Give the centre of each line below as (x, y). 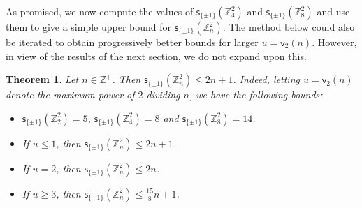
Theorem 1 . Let (42, 79)
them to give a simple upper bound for (89, 27)
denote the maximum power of (70, 95)
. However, (334, 42)
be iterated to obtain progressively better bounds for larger (132, 42)
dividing (163, 95)
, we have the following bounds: (256, 95)
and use (333, 11)
